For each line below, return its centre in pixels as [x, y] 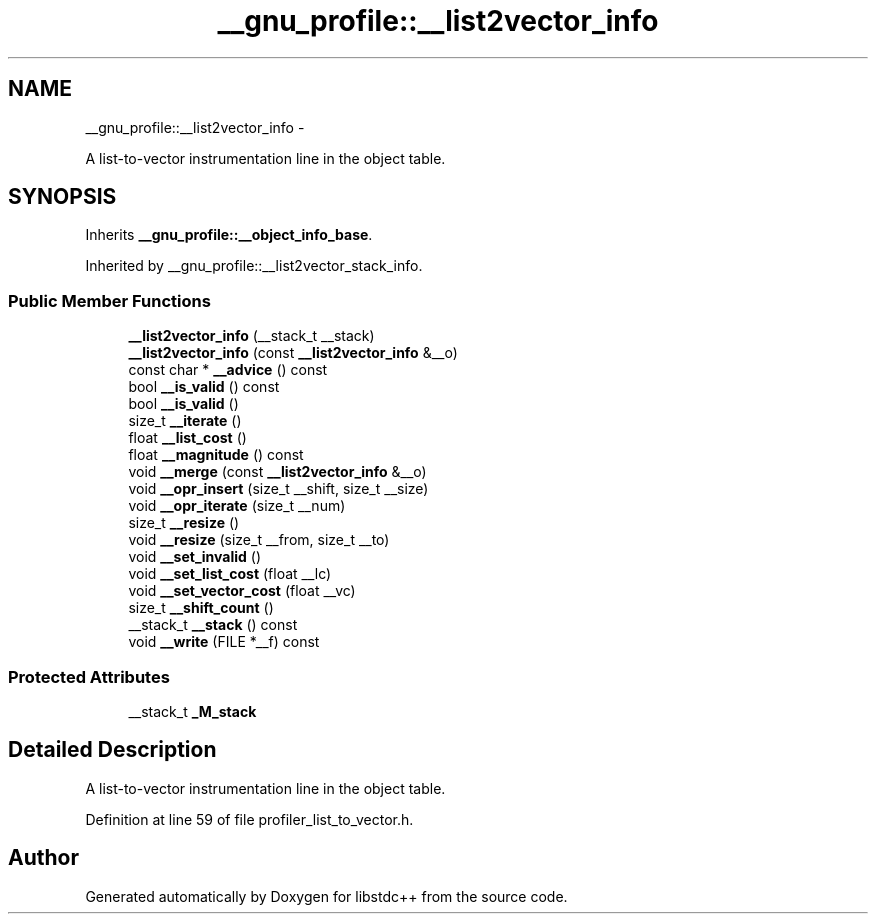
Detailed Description [112, 750]
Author [43, 858]
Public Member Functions [109, 300]
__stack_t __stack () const [213, 625]
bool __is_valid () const [204, 387]
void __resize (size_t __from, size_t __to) [259, 540]
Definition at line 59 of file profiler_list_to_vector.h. [249, 819]
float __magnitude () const [216, 455]
